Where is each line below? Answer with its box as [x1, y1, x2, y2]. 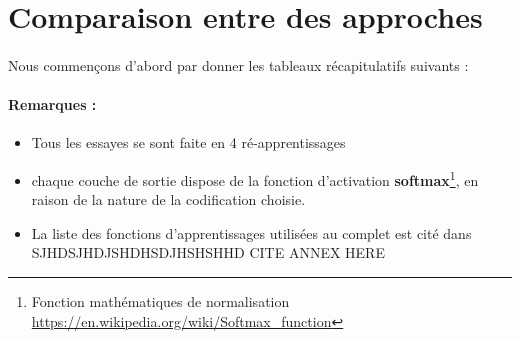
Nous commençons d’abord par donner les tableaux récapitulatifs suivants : [8, 54, 469, 75]
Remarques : [8, 94, 97, 115]
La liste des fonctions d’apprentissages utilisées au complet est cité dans [31, 222, 472, 243]
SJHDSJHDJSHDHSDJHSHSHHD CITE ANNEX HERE [31, 242, 385, 263]
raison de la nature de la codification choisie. [31, 189, 306, 210]
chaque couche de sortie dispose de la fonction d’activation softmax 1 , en [31, 166, 479, 190]
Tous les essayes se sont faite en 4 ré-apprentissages [31, 132, 346, 153]
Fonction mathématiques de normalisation [31, 290, 290, 311]
